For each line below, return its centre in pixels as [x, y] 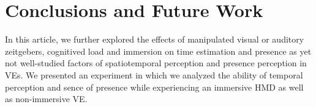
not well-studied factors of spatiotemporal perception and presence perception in [156, 63]
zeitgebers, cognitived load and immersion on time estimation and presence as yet [158, 51]
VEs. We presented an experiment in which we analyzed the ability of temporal [154, 74]
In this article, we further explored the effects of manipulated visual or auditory [155, 39]
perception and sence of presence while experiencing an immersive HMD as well [154, 87]
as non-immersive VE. [46, 99]
